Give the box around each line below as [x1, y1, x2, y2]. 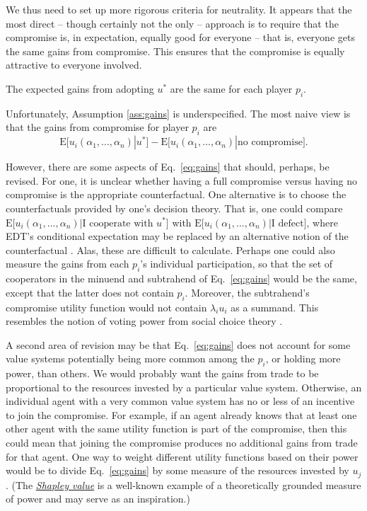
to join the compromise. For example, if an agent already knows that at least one [6, 407, 357, 422]
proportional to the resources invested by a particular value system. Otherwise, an [6, 379, 362, 394]
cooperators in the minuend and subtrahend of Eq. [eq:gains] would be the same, [6, 271, 357, 286]
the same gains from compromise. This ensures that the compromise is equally [6, 43, 345, 58]
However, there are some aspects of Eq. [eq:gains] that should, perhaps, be [6, 159, 330, 174]
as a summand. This [231, 299, 319, 314]
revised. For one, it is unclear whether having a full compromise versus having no [6, 173, 358, 188]
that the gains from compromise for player [6, 120, 189, 134]
